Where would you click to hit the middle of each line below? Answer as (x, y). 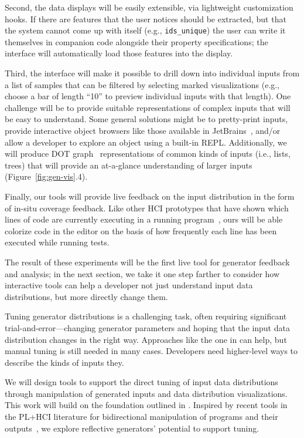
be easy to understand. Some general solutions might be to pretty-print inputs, (146, 119)
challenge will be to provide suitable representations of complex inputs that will (148, 107)
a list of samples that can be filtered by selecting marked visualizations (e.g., (142, 84)
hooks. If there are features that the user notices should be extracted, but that (146, 18)
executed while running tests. (57, 242)
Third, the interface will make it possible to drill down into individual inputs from (152, 73)
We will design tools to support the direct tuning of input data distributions (141, 382)
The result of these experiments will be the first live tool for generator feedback (147, 262)
